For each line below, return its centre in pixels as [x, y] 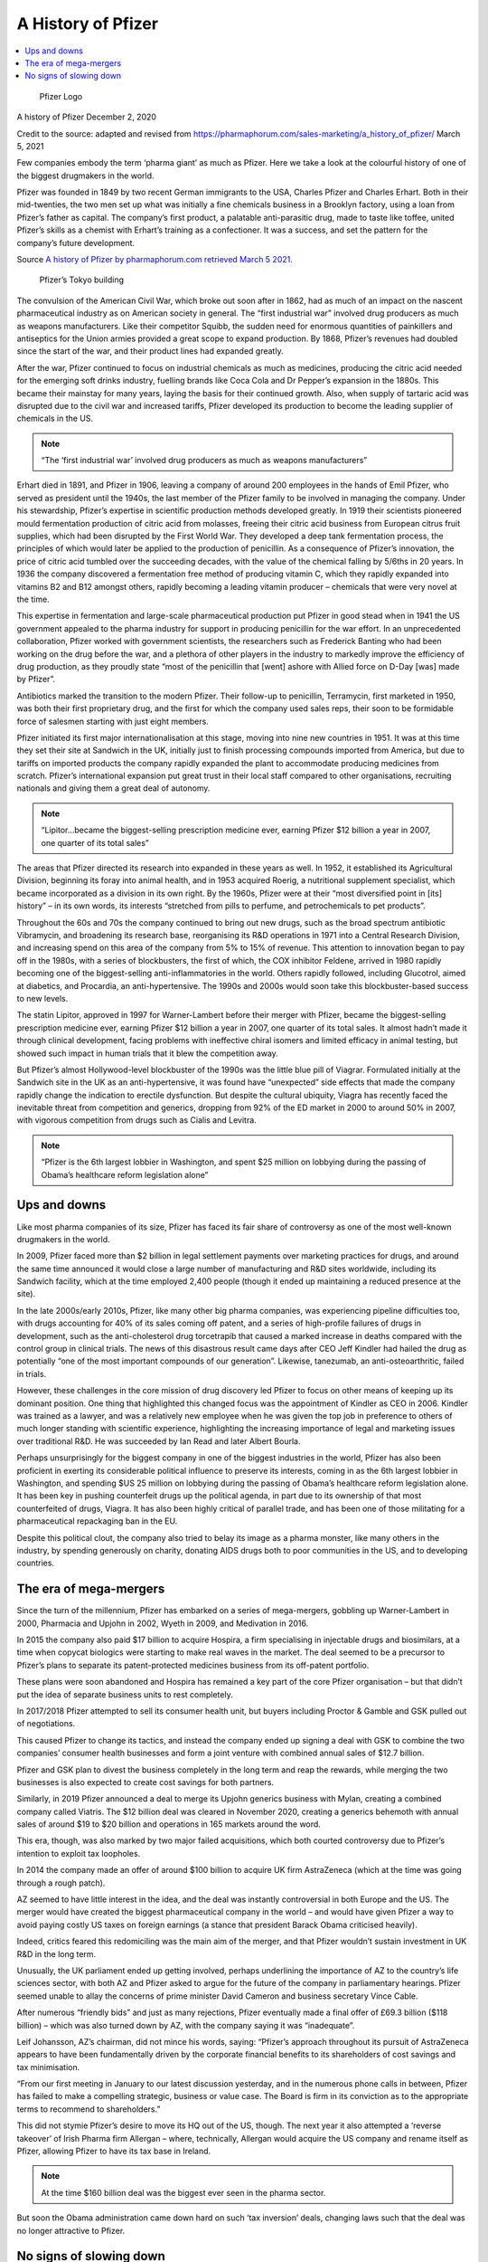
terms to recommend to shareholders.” [89, 2109]
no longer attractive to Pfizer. [71, 2230]
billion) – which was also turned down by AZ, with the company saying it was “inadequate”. [186, 2025]
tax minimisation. [48, 2067]
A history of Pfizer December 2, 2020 [87, 117]
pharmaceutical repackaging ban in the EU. [97, 1521]
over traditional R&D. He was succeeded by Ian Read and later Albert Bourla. [159, 1441]
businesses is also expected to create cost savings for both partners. [145, 1782]
